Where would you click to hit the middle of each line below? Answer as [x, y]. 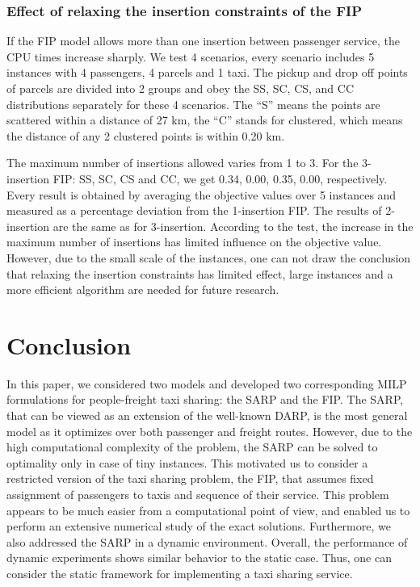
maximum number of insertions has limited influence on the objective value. [194, 242]
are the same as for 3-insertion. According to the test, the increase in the [233, 226]
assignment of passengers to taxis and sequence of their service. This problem [198, 494]
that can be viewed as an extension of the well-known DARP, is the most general [207, 415]
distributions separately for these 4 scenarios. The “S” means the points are [193, 104]
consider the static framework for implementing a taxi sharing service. [180, 573]
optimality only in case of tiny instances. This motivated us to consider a [187, 462]
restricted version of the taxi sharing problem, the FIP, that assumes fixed [190, 478]
